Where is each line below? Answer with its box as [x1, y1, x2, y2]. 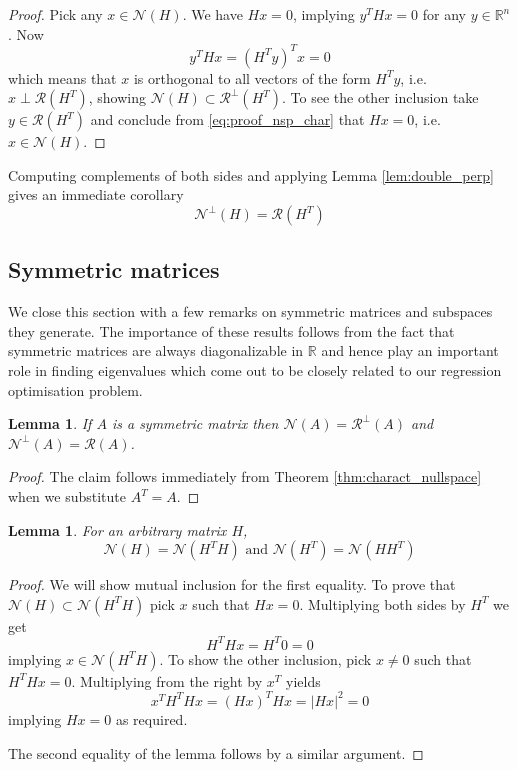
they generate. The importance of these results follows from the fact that [8, 320, 455, 341]
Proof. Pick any [8, 4, 103, 24]
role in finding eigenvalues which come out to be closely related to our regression [8, 360, 502, 381]
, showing [88, 87, 146, 108]
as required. [115, 708, 188, 729]
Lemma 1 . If [8, 413, 92, 434]
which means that [8, 67, 117, 88]
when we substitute [8, 486, 126, 507]
